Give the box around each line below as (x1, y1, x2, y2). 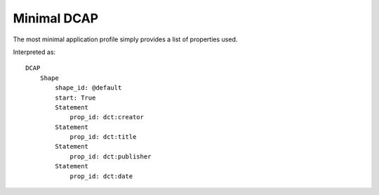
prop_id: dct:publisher (69, 152, 152, 161)
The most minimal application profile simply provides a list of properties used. (13, 35, 238, 43)
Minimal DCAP (13, 11, 98, 26)
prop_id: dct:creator (69, 113, 144, 121)
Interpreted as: (13, 48, 56, 56)
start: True (55, 93, 96, 102)
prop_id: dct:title (69, 133, 137, 141)
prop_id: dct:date (69, 172, 133, 180)
